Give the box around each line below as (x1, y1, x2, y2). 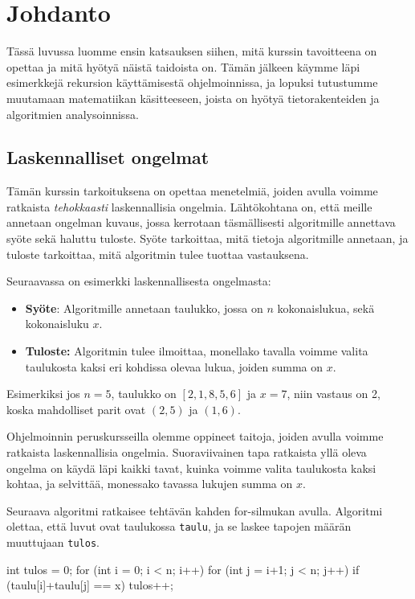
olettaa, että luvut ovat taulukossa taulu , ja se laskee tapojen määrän (6, 518, 352, 535)
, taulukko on (111, 385, 177, 402)
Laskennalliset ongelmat (6, 145, 210, 170)
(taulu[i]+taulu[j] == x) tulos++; (6, 576, 173, 593)
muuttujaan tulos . (6, 534, 100, 551)
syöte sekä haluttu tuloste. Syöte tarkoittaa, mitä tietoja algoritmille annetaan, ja (6, 230, 409, 247)
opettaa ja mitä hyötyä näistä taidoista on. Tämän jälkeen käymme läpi (6, 58, 360, 75)
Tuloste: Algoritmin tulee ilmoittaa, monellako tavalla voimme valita (25, 343, 368, 359)
